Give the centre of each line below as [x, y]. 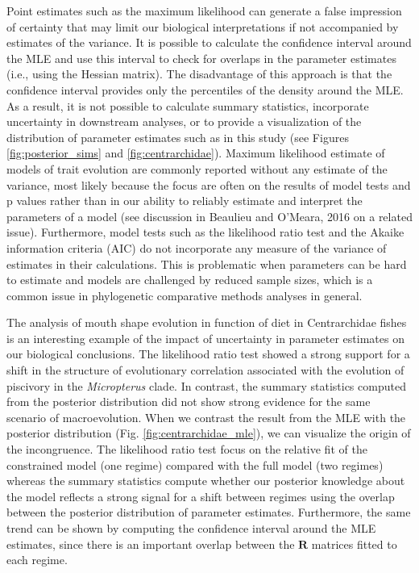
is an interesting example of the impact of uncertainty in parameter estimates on [205, 338]
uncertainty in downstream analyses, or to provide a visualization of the [184, 121]
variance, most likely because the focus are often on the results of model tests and [209, 184]
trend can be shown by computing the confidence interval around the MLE [191, 528]
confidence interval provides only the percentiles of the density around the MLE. [205, 89]
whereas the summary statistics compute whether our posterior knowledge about [206, 481]
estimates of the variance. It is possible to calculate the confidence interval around [209, 42]
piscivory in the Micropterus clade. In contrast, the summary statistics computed [206, 385]
